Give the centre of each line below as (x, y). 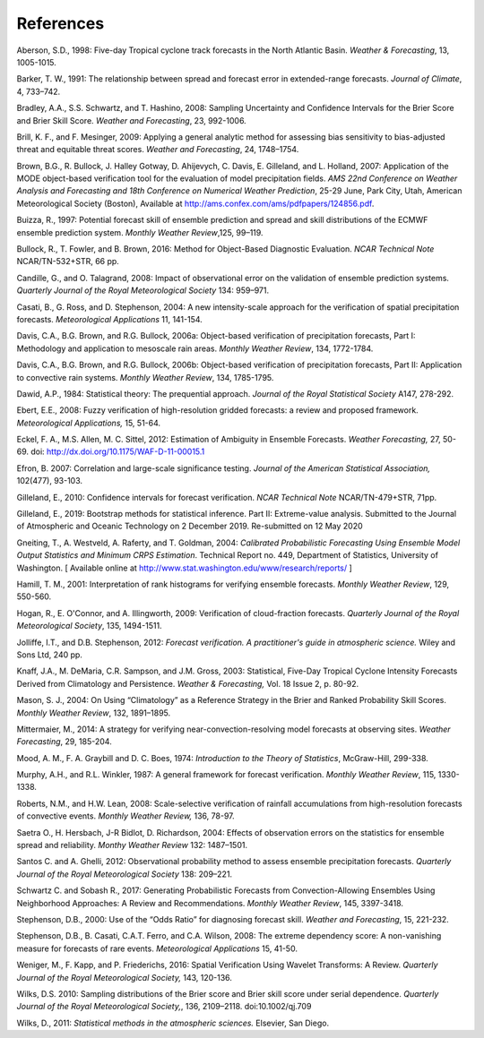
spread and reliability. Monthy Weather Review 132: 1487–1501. (132, 845)
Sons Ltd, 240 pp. (49, 655)
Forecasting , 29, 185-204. (64, 742)
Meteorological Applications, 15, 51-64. (89, 423)
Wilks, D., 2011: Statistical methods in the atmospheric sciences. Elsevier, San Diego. (173, 1023)
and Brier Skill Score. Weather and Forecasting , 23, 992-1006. (131, 120)
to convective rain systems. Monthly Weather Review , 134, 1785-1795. (145, 377)
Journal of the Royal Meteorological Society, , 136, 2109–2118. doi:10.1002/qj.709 (164, 1007)
